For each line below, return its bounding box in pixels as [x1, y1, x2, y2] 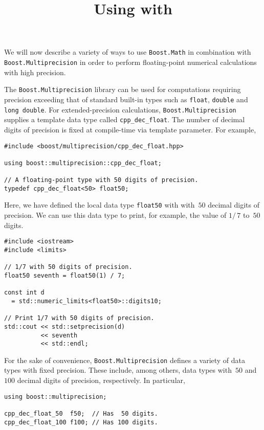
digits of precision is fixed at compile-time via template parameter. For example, [4, 124, 256, 134]
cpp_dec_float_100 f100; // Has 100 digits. [4, 418, 158, 426]
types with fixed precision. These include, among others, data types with [4, 365, 232, 375]
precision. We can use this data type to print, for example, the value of [4, 210, 227, 220]
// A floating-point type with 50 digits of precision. [4, 176, 199, 184]
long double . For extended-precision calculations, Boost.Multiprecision [4, 104, 236, 115]
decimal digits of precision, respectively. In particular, [17, 375, 185, 386]
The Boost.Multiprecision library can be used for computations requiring [4, 84, 241, 95]
